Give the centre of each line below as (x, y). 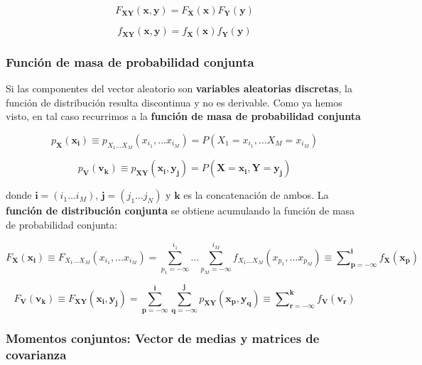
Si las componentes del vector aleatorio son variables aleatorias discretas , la (179, 88)
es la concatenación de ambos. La (256, 195)
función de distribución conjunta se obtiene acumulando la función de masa (180, 211)
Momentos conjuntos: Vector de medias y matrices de (163, 338)
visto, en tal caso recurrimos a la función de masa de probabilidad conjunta (183, 116)
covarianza (36, 354)
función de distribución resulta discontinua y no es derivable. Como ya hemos (174, 102)
